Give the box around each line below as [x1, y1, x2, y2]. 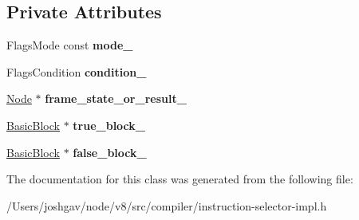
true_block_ [73, 116, 145, 133]
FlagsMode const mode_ [6, 37, 133, 53]
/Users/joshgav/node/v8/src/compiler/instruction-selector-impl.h [6, 197, 327, 214]
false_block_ [73, 143, 147, 160]
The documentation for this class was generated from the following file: [6, 171, 353, 187]
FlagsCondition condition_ [6, 63, 147, 80]
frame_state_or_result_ [45, 90, 187, 107]
